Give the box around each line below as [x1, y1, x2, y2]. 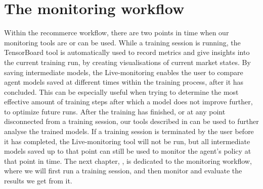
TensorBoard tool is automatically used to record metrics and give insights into [4, 47, 250, 57]
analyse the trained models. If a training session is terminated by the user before [4, 126, 254, 137]
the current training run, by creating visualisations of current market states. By [4, 56, 251, 67]
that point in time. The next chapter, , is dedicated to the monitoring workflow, [4, 155, 252, 166]
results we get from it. [4, 175, 72, 186]
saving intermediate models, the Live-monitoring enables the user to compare [4, 67, 243, 77]
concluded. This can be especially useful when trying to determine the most [4, 86, 239, 97]
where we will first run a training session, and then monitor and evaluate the [4, 165, 242, 176]
